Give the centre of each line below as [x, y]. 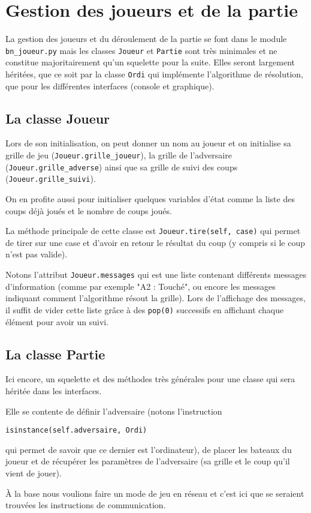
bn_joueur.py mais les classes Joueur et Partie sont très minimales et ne [141, 50]
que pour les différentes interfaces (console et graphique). [110, 85]
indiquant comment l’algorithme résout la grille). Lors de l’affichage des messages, [155, 298]
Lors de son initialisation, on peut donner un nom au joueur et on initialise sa [148, 143]
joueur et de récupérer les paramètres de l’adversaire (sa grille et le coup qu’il [148, 461]
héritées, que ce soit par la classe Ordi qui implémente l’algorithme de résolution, [154, 73]
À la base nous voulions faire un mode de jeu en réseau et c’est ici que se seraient [155, 493]
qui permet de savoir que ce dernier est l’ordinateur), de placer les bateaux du [149, 449]
